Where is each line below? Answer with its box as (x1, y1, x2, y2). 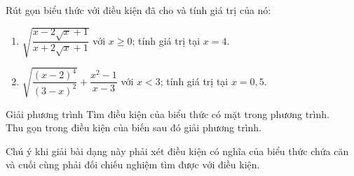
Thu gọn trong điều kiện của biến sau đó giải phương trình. (6, 120, 261, 135)
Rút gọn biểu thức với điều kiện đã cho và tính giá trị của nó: (6, 3, 271, 17)
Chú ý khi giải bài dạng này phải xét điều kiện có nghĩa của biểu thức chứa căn (6, 143, 349, 158)
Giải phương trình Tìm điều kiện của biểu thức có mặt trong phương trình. (6, 106, 329, 121)
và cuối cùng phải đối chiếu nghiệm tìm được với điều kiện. (6, 157, 260, 172)
